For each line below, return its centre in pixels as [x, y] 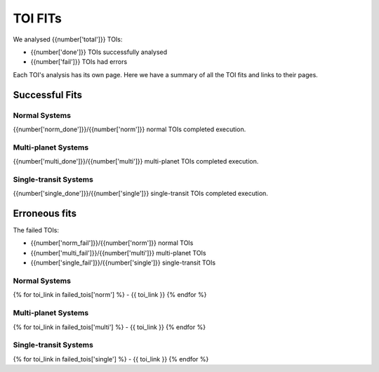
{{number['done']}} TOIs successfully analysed [99, 52]
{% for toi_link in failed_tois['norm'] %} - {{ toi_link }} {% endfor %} [110, 295]
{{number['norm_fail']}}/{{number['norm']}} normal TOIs [112, 243]
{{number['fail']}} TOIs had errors [79, 62]
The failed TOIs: [36, 230]
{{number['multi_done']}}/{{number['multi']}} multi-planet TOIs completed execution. [136, 161]
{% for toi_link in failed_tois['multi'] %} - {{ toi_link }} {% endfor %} [109, 327]
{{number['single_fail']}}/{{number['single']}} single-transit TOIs [123, 263]
